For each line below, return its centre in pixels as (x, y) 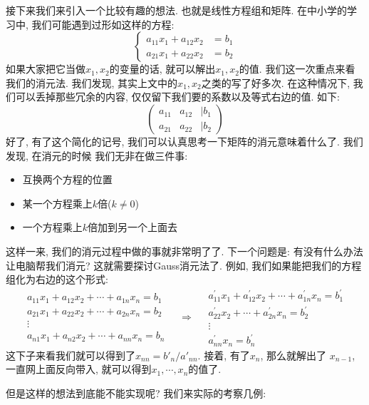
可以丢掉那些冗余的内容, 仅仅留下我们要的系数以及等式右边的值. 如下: (177, 97)
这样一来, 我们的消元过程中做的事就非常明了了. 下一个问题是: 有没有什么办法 (184, 251)
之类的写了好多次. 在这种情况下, (276, 82)
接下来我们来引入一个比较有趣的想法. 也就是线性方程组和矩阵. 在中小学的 (177, 10)
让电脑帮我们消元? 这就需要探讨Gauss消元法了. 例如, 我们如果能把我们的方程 (184, 265)
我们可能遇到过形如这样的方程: (103, 24)
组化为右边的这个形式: (57, 279)
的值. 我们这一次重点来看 (297, 69)
